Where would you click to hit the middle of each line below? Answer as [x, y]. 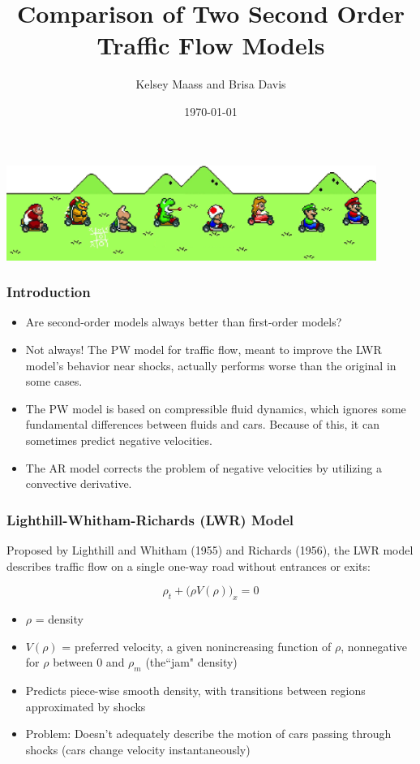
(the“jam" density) [191, 662]
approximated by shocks [86, 706]
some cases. [54, 381]
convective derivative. [79, 483]
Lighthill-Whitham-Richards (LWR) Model [150, 519]
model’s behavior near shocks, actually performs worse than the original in [211, 365]
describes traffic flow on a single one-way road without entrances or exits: [189, 565]
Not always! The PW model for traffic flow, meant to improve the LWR [204, 350]
